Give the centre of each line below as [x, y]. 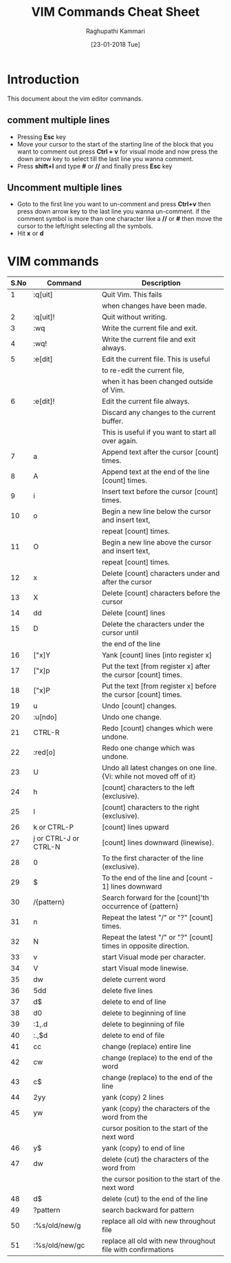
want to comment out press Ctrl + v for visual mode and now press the [117, 151]
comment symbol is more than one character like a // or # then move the [120, 219]
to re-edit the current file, [143, 370]
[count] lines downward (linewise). [158, 842]
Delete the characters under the [153, 624]
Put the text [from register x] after [156, 666]
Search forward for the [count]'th [156, 898]
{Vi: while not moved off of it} [149, 776]
